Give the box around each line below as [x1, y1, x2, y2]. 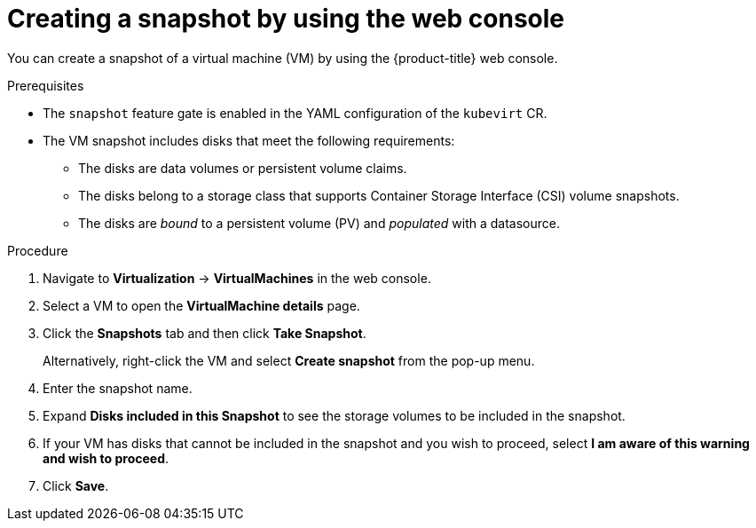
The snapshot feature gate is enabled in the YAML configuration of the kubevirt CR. [43, 105, 547, 121]
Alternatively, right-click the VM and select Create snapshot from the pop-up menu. [43, 352, 535, 368]
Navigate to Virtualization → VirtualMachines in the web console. [43, 270, 431, 286]
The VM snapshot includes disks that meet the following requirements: [43, 132, 455, 148]
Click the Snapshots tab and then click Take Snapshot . [43, 325, 366, 341]
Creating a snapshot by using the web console [7, 4, 565, 34]
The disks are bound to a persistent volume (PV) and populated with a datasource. [78, 215, 560, 231]
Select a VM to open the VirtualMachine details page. [43, 297, 360, 313]
